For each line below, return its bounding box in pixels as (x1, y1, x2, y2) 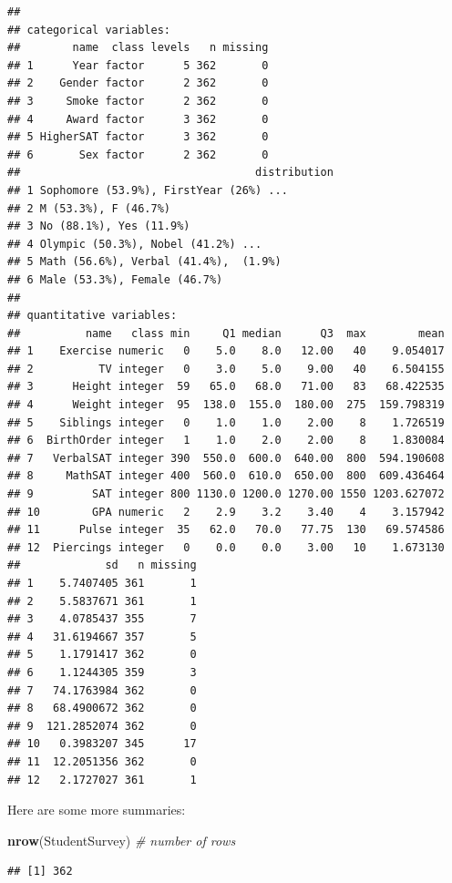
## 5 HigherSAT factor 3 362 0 (7, 130, 269, 144)
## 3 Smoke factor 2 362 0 (7, 94, 269, 108)
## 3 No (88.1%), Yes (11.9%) (7, 220, 190, 233)
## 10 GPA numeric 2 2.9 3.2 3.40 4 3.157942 (7, 505, 445, 519)
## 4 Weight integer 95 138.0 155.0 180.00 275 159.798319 (7, 398, 445, 412)
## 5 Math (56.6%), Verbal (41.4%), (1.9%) (7, 255, 282, 269)
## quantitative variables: (7, 309, 178, 323)
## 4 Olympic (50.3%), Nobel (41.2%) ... (7, 237, 262, 251)
